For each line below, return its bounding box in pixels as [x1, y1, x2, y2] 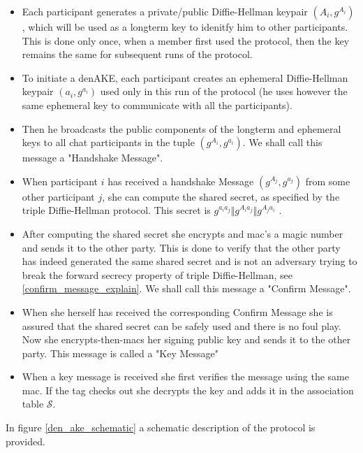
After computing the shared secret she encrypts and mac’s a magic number [22, 226, 343, 240]
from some [305, 173, 350, 188]
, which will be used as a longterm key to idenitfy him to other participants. [22, 20, 348, 34]
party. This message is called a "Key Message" [22, 345, 218, 360]
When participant [22, 173, 98, 188]
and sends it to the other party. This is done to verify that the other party [22, 240, 341, 254]
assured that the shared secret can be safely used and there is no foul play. [22, 318, 341, 333]
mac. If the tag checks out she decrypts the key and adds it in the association [22, 382, 354, 397]
